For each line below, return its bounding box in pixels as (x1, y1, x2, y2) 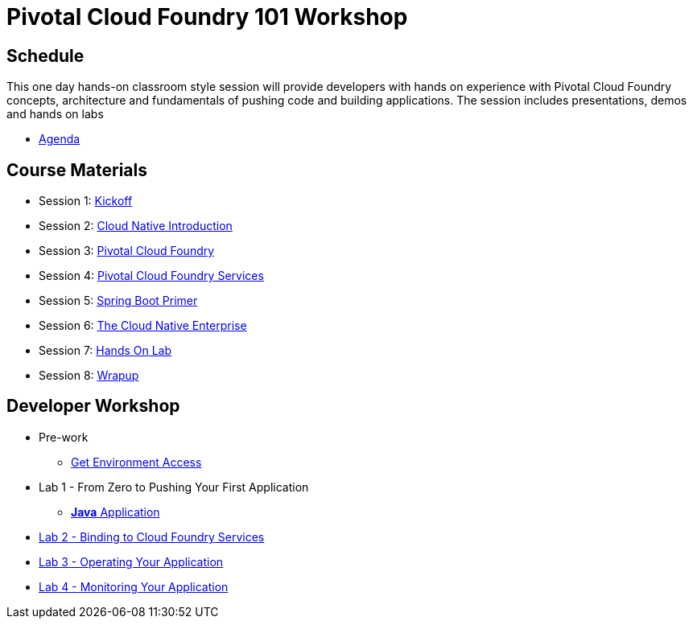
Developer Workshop (6, 396, 180, 417)
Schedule (6, 45, 85, 66)
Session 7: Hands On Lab (39, 343, 172, 358)
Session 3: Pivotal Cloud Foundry (39, 244, 215, 258)
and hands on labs (6, 107, 104, 121)
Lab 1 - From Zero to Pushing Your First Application (39, 479, 309, 494)
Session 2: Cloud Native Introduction (39, 219, 233, 233)
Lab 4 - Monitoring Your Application (39, 579, 229, 594)
